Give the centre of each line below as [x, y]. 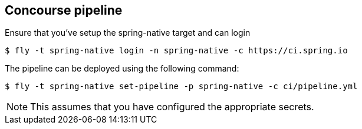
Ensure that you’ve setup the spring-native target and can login [128, 33]
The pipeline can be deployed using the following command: [122, 69]
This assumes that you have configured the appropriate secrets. [172, 107]
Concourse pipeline [64, 10]
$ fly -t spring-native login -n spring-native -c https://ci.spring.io [176, 51]
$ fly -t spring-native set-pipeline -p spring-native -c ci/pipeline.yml [181, 86]
